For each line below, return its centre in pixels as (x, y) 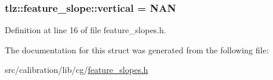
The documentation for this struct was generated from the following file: (137, 49)
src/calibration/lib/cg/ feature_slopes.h (77, 70)
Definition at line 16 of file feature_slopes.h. (86, 30)
